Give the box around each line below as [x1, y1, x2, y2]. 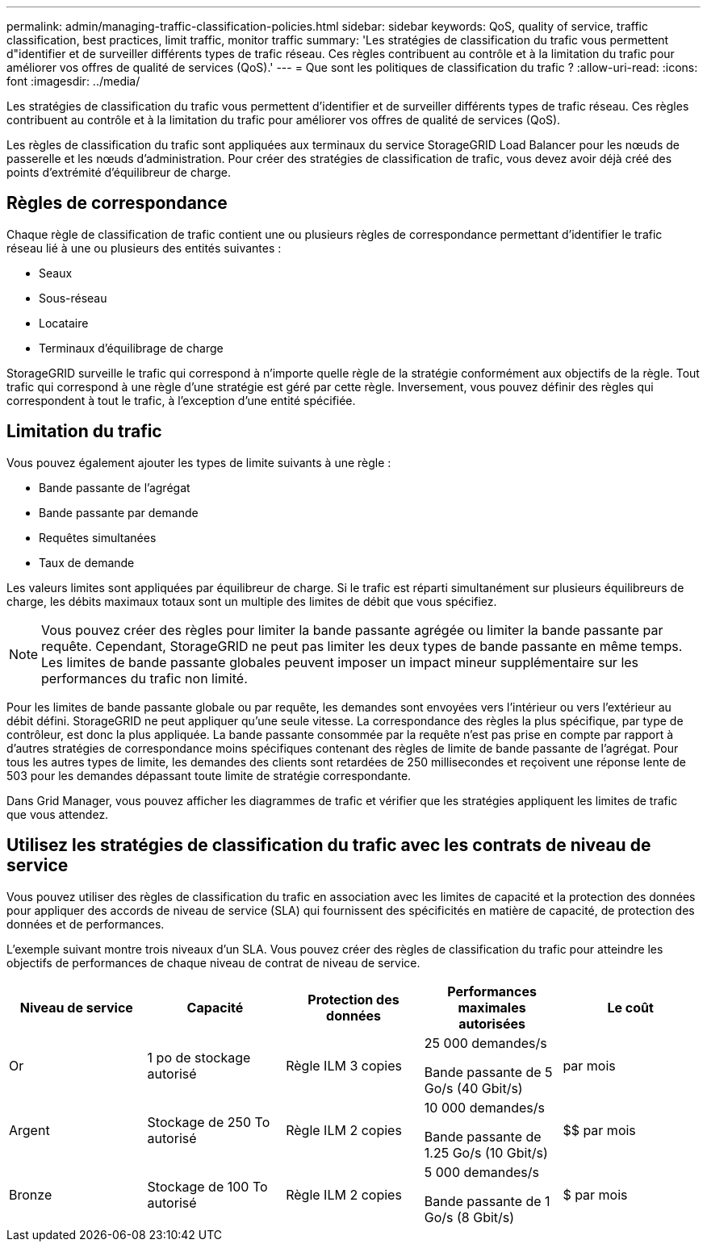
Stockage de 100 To [147, 1178, 268, 1195]
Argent [9, 1121, 50, 1138]
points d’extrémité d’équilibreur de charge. [6, 165, 231, 179]
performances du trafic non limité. [41, 670, 248, 687]
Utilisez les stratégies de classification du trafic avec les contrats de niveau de [6, 835, 651, 856]
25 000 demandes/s [424, 1034, 547, 1051]
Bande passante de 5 [424, 1063, 553, 1080]
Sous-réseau [39, 290, 107, 305]
